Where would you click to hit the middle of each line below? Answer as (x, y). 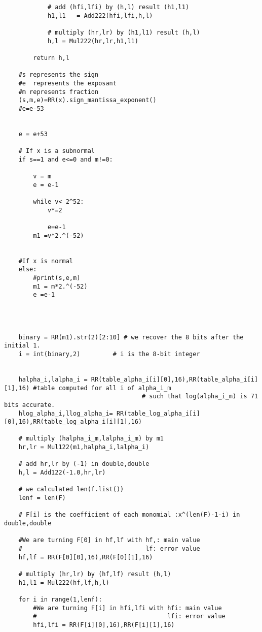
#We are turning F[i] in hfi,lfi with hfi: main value (127, 608)
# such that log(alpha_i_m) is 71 (200, 397)
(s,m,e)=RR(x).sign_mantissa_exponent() (87, 100)
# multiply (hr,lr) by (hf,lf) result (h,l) (95, 574)
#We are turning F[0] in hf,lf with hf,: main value (109, 540)
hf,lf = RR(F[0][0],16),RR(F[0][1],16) (86, 557)
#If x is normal (46, 261)
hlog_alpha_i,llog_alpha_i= (66, 413)
